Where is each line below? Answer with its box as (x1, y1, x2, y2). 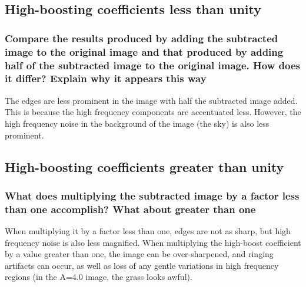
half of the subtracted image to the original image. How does (5, 58, 300, 72)
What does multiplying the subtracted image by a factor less (5, 188, 300, 202)
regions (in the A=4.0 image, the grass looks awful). (5, 271, 192, 283)
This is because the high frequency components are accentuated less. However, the (5, 106, 301, 118)
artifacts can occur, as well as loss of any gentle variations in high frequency (5, 259, 279, 271)
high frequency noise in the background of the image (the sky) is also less (5, 117, 270, 129)
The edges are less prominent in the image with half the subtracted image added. (5, 94, 298, 106)
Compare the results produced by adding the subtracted (5, 31, 278, 45)
